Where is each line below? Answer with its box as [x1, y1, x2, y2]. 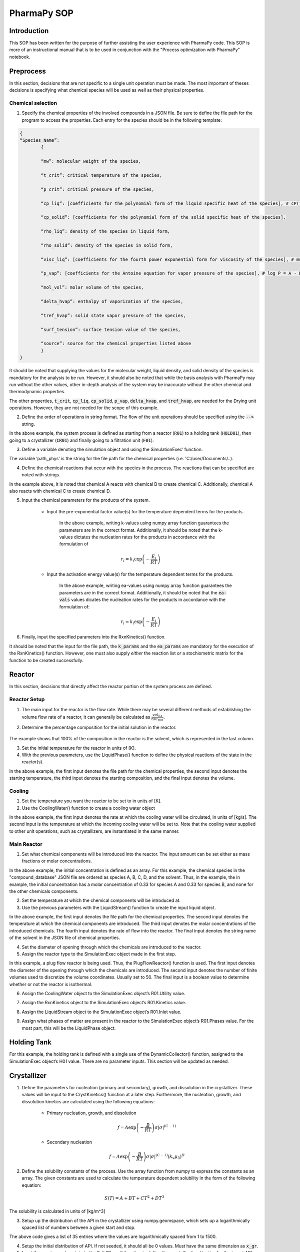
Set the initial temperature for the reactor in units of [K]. [21, 745, 136, 751]
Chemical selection [9, 99, 57, 106]
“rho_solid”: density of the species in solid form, [40, 242, 173, 248]
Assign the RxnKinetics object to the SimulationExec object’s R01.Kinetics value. [21, 1000, 186, 1006]
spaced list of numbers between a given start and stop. [21, 1224, 136, 1230]
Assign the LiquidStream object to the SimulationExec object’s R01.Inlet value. [21, 1009, 182, 1015]
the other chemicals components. [9, 888, 78, 894]
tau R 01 [151, 717, 164, 722]
